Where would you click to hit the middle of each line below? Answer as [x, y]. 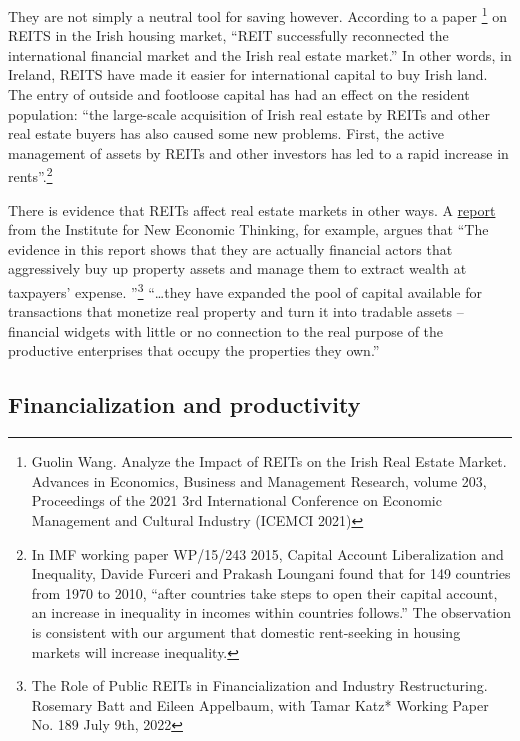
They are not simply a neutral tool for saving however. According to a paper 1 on [257, 14]
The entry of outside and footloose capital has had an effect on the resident [239, 94]
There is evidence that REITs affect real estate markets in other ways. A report [252, 209]
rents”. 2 [30, 175]
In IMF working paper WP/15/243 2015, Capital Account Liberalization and [267, 553]
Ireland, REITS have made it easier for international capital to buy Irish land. [248, 74]
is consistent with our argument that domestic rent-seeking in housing [246, 632]
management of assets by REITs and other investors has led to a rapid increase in [258, 152]
